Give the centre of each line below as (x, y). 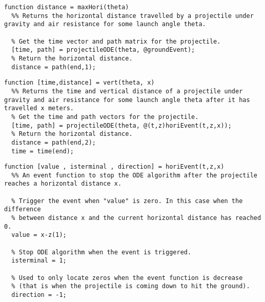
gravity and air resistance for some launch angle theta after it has (127, 100)
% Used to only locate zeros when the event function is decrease (127, 278)
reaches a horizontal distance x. (63, 184)
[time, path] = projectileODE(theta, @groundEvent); (103, 50)
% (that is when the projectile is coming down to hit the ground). (131, 286)
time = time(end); (43, 151)
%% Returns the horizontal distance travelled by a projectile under (132, 16)
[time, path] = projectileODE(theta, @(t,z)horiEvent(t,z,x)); (121, 125)
